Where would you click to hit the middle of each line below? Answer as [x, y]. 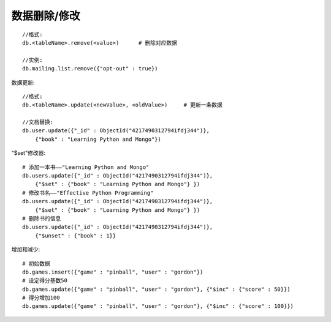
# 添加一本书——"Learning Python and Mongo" [86, 167]
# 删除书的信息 [42, 218]
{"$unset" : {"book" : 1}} [75, 235]
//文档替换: [38, 122]
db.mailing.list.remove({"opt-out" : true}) [90, 69]
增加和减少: [26, 249]
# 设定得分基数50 [45, 281]
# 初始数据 [36, 264]
